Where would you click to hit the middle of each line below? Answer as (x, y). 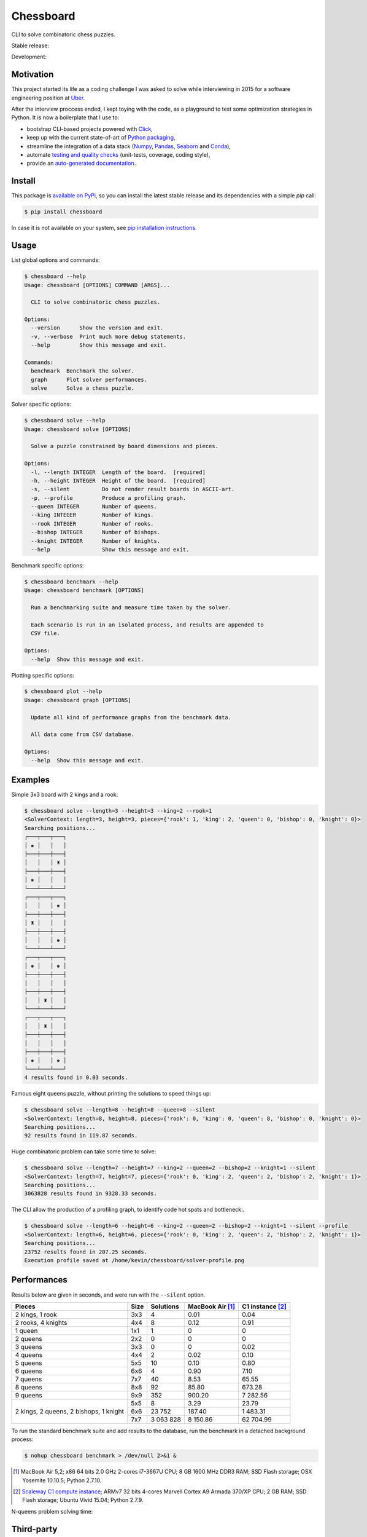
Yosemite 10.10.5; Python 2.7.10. (62, 1480)
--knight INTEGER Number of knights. (96, 541)
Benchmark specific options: (48, 566)
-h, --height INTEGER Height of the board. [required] (118, 480)
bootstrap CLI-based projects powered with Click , (90, 128)
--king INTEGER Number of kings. (92, 515)
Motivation (33, 75)
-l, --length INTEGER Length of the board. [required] (118, 472)
